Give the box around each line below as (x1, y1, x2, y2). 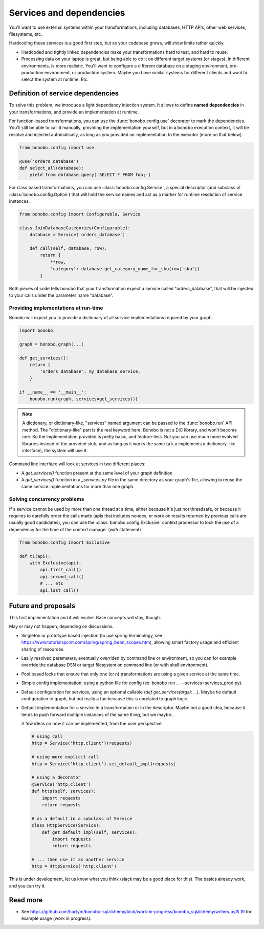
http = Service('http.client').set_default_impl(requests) (31, 761, 176, 767)
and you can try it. (9, 883, 46, 889)
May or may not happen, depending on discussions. (9, 624, 114, 629)
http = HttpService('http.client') (31, 864, 117, 869)
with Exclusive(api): (29, 560, 82, 565)
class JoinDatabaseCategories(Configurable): (19, 225, 131, 231)
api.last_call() (40, 587, 79, 593)
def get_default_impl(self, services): (42, 829, 138, 835)
